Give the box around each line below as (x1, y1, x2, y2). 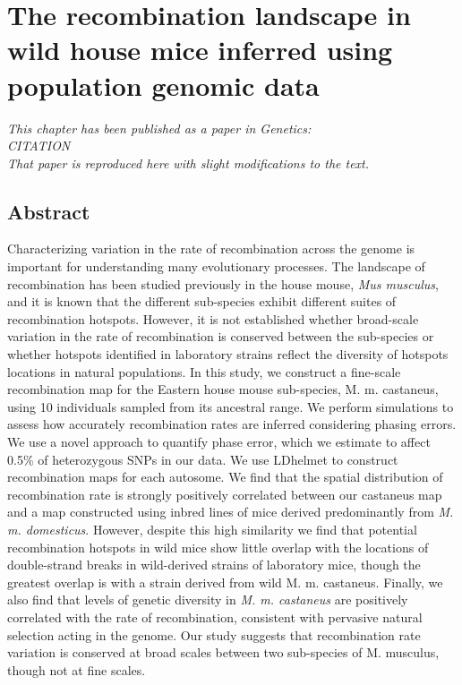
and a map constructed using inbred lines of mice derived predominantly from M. (7, 502, 454, 521)
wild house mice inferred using (7, 31, 393, 68)
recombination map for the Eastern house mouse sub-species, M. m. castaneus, (7, 380, 439, 398)
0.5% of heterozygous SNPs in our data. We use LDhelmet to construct (7, 450, 398, 468)
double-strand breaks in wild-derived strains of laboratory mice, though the (7, 555, 421, 574)
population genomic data (7, 66, 320, 103)
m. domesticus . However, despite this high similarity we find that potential (7, 519, 417, 538)
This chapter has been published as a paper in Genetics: (7, 118, 312, 137)
